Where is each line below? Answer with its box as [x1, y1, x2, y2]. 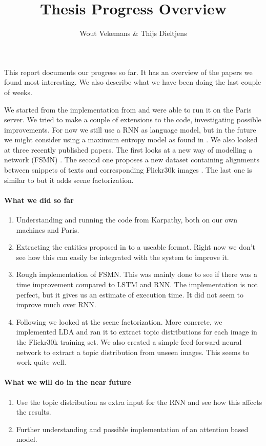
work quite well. [16, 357, 67, 367]
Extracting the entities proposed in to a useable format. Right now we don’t [16, 241, 256, 252]
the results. [16, 406, 51, 417]
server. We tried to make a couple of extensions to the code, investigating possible [4, 114, 261, 125]
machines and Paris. [16, 224, 79, 235]
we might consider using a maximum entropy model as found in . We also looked [4, 134, 258, 145]
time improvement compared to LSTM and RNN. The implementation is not [16, 279, 258, 290]
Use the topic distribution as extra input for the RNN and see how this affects [16, 396, 262, 407]
